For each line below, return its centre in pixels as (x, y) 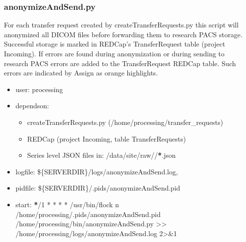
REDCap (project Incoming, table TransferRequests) (107, 138)
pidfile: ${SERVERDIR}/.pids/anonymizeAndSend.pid (98, 188)
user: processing (39, 89)
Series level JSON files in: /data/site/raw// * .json (101, 155)
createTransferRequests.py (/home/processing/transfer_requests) (125, 122)
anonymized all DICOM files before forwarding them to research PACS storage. (123, 34)
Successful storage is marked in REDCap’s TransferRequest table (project (115, 44)
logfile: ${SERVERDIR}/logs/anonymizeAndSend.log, (97, 171)
